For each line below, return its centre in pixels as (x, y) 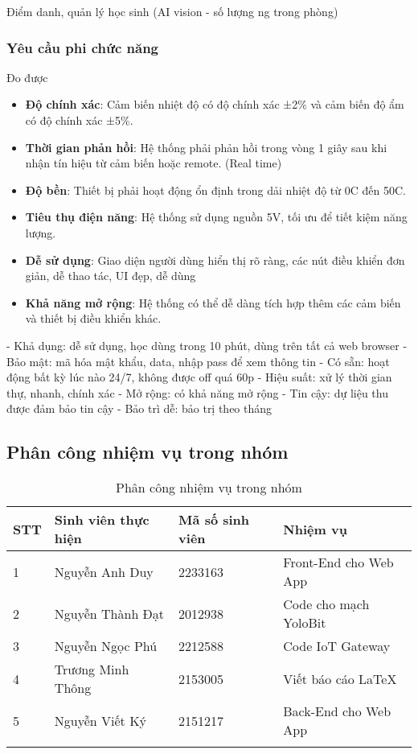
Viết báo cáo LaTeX (340, 678)
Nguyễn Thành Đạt (109, 613)
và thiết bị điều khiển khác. (93, 318)
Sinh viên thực (102, 520)
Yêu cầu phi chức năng (82, 47)
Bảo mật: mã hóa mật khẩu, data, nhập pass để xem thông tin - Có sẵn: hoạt (198, 361)
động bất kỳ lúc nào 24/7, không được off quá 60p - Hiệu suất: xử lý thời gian (199, 377)
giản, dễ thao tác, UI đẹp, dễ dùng (111, 276)
